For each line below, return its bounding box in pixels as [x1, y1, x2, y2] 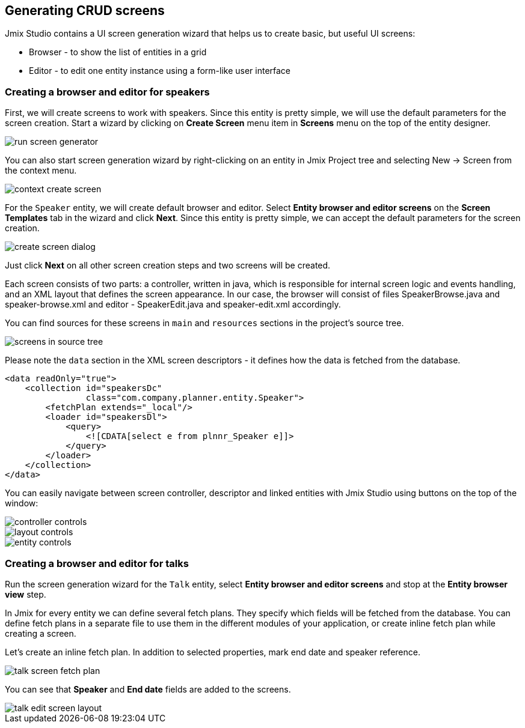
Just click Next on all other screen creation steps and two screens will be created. [5, 260, 331, 271]
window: [5, 498, 38, 509]
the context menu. [5, 165, 77, 176]
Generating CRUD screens [5, 3, 165, 18]
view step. [5, 589, 46, 599]
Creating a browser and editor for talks [5, 557, 189, 569]
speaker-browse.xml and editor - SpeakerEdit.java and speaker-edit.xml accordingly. [5, 299, 341, 310]
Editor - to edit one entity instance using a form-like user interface [29, 65, 291, 76]
